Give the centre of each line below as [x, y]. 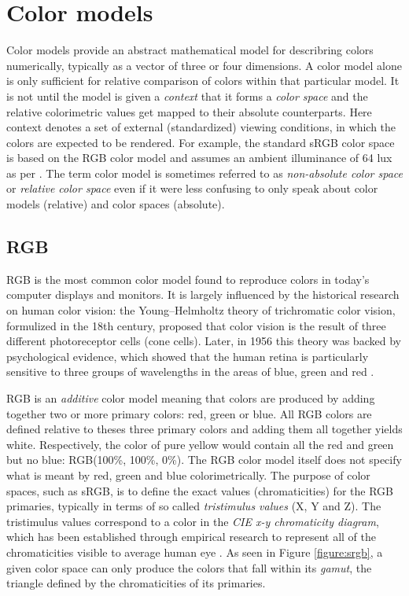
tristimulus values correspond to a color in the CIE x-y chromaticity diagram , [193, 521]
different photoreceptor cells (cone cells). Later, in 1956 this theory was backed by [204, 341]
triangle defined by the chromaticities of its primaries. [136, 583]
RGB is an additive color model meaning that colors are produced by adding [191, 398]
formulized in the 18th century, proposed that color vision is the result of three [196, 325]
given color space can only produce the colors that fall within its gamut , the [189, 567]
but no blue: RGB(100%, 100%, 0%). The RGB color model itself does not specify [204, 460]
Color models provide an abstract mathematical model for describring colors [190, 50]
